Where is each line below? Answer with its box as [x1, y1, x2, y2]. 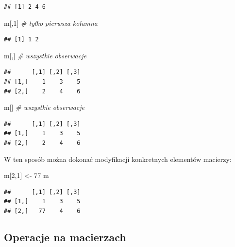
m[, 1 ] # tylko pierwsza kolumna [4, 18, 98, 28]
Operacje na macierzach [4, 229, 126, 244]
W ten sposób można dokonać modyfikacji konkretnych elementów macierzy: [4, 154, 232, 164]
